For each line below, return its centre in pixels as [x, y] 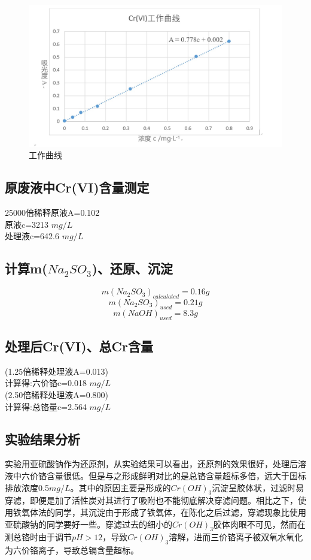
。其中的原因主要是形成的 [121, 487]
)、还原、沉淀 [132, 268]
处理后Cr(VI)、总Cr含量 [79, 346]
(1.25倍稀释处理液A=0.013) [57, 371]
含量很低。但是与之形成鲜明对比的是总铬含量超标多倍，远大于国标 [176, 475]
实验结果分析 [42, 439]
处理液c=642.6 [32, 236]
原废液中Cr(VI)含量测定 [77, 187]
